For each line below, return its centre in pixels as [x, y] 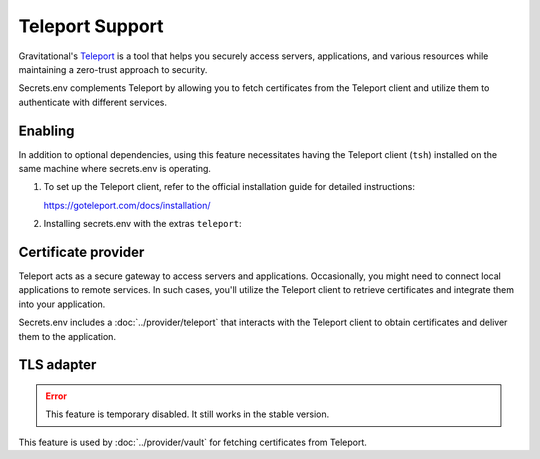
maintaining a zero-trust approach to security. [113, 69]
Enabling [46, 130]
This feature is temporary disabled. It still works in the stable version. [187, 414]
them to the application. [67, 336]
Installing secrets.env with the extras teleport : [142, 224]
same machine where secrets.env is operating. [115, 169]
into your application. [62, 304]
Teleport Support [91, 26]
